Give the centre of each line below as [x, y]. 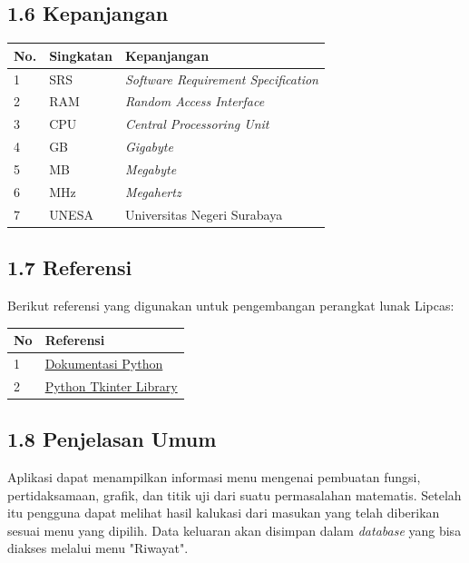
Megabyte [151, 168]
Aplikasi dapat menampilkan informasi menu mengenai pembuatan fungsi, [214, 476]
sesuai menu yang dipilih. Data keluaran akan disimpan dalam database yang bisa [234, 530]
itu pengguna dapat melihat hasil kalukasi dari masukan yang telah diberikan [224, 513]
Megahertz [153, 191]
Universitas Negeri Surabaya [204, 214]
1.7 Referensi [70, 267]
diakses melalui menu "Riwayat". [98, 548]
